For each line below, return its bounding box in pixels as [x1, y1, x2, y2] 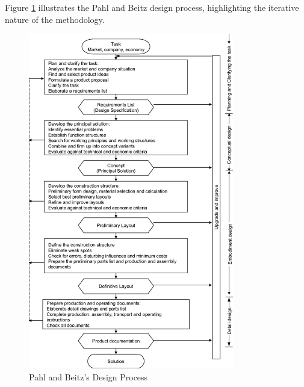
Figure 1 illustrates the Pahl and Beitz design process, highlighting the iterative [5, 1, 299, 13]
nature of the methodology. [5, 13, 105, 25]
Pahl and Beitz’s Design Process [29, 370, 148, 383]
